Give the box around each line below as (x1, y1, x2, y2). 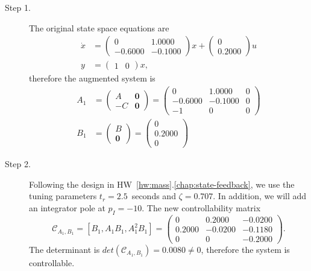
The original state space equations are (29, 21, 169, 34)
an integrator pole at (29, 202, 105, 214)
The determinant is (29, 243, 100, 255)
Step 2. (5, 158, 31, 170)
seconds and (131, 190, 176, 202)
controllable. (29, 256, 75, 269)
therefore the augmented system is (29, 72, 155, 84)
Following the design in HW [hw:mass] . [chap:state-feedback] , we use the (29, 177, 295, 190)
